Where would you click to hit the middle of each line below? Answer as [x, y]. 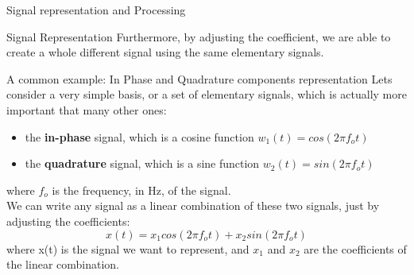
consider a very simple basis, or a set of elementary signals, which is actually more [207, 94]
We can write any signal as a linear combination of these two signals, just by [193, 205]
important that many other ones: [87, 109]
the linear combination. [63, 264]
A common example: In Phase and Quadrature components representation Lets [199, 78]
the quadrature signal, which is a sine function [142, 163]
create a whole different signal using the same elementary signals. [165, 52]
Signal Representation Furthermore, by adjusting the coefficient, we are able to [199, 36]
